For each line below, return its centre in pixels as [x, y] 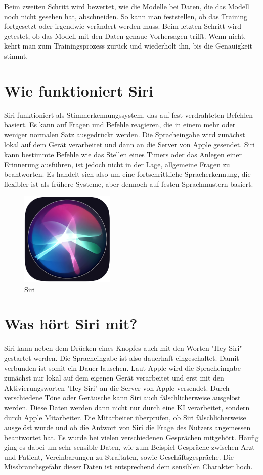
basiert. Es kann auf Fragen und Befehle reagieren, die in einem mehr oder [120, 125]
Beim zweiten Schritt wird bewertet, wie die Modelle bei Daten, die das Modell [127, 6]
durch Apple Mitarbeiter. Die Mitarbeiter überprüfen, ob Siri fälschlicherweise [125, 417]
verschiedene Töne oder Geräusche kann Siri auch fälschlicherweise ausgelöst [122, 397]
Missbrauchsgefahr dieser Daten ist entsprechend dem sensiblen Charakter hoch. [128, 467]
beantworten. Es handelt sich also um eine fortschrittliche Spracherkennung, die [127, 174]
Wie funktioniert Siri [79, 90]
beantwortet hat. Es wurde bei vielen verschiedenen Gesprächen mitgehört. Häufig [131, 437]
